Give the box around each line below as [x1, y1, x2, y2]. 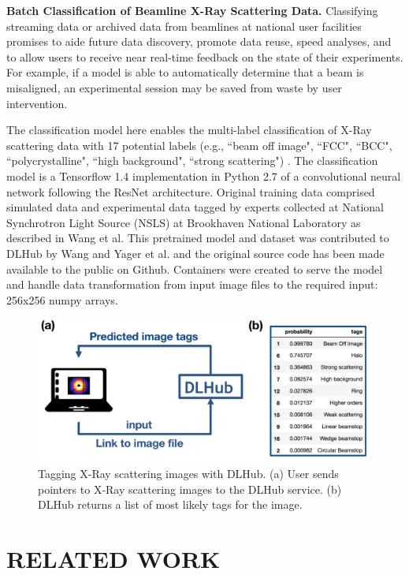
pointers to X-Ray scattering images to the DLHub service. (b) [38, 480, 342, 497]
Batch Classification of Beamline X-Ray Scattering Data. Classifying [6, 2, 378, 18]
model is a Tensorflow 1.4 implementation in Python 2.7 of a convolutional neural [6, 167, 401, 184]
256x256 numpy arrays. [6, 291, 118, 308]
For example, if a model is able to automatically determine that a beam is [6, 64, 364, 80]
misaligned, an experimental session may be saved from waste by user [6, 79, 342, 95]
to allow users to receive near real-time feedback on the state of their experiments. [6, 48, 403, 65]
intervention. [6, 95, 68, 111]
